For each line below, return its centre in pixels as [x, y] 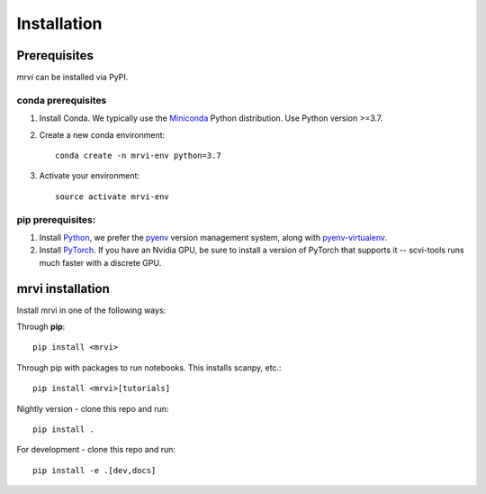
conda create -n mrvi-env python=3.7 [139, 155]
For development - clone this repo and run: [96, 450]
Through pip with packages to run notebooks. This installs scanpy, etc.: [149, 367]
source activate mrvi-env [112, 197]
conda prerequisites [62, 100]
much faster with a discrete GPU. [100, 262]
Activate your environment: [89, 176]
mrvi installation [63, 288]
